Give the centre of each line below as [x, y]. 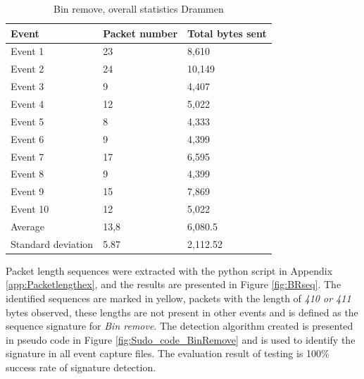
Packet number [140, 33]
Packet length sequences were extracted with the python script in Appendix [169, 270]
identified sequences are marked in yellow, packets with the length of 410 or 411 [178, 298]
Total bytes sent [227, 33]
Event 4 [27, 103]
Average [27, 226]
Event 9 [27, 191]
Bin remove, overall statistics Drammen [138, 8]
